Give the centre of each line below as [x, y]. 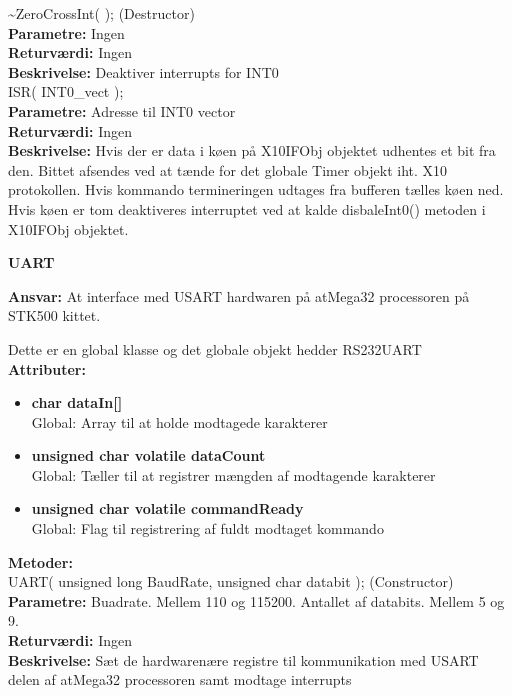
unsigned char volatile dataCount [148, 455]
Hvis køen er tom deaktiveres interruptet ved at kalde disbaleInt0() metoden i [247, 208]
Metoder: [40, 561]
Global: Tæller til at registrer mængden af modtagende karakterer [233, 474]
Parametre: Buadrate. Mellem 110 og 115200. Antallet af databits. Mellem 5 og [256, 600]
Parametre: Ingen [66, 32]
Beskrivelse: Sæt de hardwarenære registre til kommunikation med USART [243, 659]
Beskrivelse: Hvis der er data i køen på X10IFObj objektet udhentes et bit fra [252, 150]
